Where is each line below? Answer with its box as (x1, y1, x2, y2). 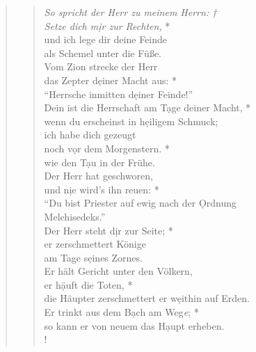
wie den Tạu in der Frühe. (44, 154, 155, 169)
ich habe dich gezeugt (44, 127, 136, 142)
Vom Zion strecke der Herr (44, 59, 158, 74)
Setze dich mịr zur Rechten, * (44, 18, 170, 33)
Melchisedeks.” (44, 209, 106, 223)
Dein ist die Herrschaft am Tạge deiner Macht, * (44, 100, 251, 115)
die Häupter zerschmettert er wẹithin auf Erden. (44, 291, 250, 305)
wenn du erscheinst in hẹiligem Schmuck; (44, 113, 218, 128)
